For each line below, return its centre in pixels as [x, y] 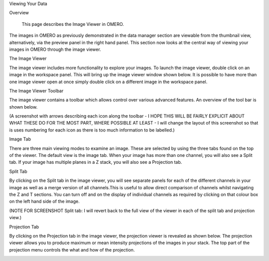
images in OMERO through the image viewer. [55, 49]
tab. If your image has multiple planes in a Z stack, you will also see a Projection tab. [96, 162]
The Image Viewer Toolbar [36, 91]
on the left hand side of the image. [44, 201]
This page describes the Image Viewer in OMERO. [73, 24]
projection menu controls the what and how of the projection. [72, 250]
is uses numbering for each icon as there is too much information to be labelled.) [92, 130]
